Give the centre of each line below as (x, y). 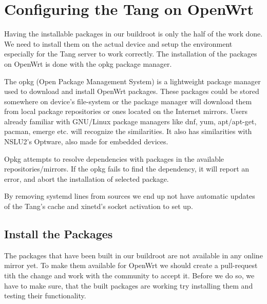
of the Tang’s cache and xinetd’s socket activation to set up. (99, 206)
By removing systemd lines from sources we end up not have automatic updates (130, 196)
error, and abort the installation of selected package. (87, 178)
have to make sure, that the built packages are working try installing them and (129, 285)
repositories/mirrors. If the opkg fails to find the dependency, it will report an (127, 169)
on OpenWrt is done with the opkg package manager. (88, 63)
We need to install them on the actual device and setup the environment (118, 43)
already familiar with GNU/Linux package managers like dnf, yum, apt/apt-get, (130, 121)
